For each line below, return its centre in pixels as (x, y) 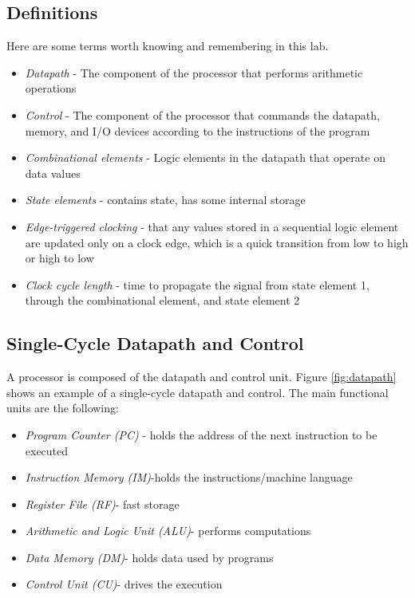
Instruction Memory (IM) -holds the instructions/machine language (189, 477)
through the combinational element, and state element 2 (162, 300)
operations (51, 88)
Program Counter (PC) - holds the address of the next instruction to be (201, 434)
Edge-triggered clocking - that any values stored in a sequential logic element (212, 226)
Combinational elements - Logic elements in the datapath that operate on (205, 157)
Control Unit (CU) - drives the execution (124, 584)
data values (53, 173)
